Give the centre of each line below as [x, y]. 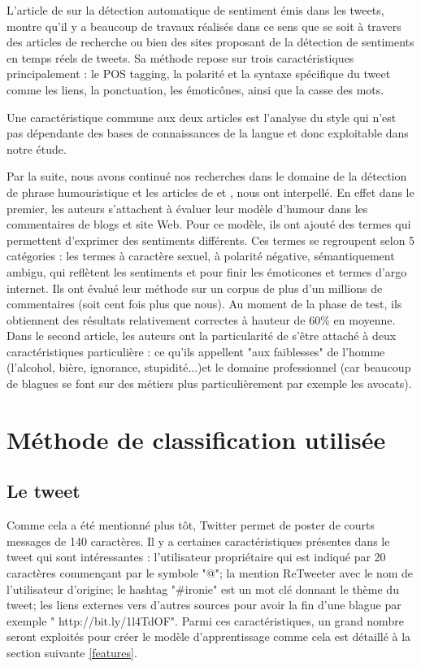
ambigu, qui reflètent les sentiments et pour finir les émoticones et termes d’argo [207, 271]
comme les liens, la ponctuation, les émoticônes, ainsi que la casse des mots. [195, 89]
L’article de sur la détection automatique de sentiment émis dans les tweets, [195, 10]
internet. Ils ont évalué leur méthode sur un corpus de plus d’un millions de [195, 288]
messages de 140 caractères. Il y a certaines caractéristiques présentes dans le [198, 541]
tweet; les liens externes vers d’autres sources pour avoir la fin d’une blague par [204, 605]
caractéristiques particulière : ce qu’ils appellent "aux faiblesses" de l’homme [196, 351]
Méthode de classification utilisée [196, 439]
